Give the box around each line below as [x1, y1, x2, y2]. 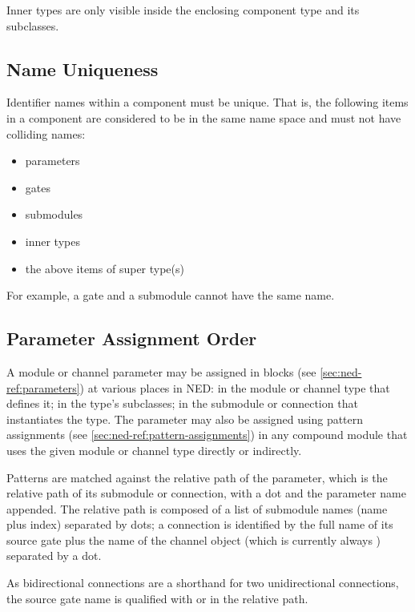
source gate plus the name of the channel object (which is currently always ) [6, 531, 381, 548]
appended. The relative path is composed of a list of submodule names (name [6, 500, 388, 517]
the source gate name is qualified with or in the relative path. [6, 590, 308, 606]
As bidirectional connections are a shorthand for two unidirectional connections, [6, 574, 399, 591]
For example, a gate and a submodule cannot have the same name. [6, 287, 335, 304]
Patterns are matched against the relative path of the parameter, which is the [6, 469, 388, 485]
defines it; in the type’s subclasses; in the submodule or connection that [6, 395, 358, 412]
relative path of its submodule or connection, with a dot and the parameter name [6, 485, 406, 501]
